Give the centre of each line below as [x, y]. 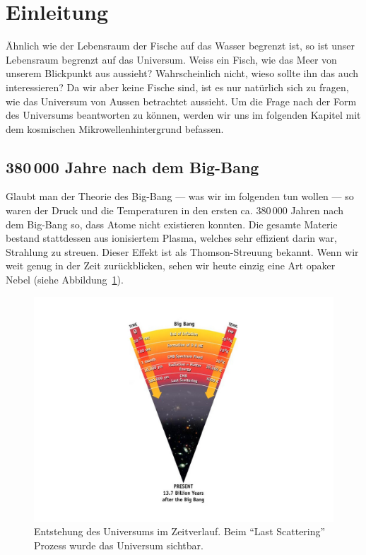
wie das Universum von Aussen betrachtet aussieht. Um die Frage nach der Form [181, 101]
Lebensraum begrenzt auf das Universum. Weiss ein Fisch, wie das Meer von [171, 59]
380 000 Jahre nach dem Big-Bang [132, 166]
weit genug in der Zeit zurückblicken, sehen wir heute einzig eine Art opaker [171, 265]
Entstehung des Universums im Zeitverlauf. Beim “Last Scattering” [180, 531]
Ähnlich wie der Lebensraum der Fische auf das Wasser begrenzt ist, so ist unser [181, 46]
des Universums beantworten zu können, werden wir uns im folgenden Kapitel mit [183, 115]
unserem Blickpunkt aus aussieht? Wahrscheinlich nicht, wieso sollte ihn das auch [182, 73]
